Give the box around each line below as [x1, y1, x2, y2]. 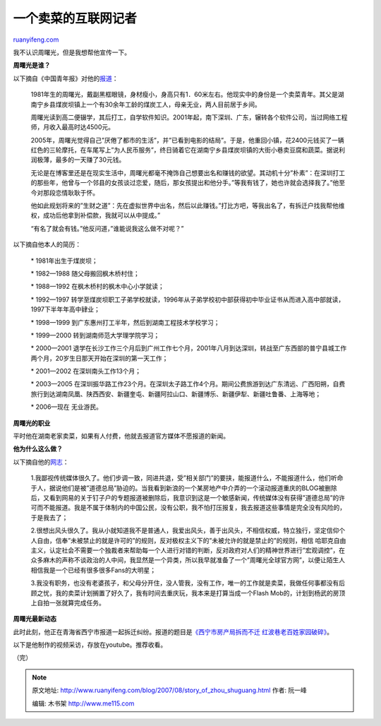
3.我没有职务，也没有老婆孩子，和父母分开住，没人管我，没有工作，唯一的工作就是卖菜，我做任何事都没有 [30, 579, 339, 588]
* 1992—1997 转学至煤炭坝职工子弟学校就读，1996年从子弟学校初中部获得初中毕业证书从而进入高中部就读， [30, 295, 345, 304]
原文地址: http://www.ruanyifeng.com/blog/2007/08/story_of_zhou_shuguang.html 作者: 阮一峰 [32, 686, 307, 695]
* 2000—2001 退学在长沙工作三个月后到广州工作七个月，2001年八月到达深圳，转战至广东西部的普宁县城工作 [30, 344, 347, 352]
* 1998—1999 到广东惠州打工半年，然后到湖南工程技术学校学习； [30, 318, 220, 326]
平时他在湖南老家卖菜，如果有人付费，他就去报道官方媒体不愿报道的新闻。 [13, 432, 229, 441]
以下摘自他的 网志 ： [13, 458, 69, 466]
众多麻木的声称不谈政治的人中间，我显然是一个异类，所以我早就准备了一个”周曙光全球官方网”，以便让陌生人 [30, 556, 346, 564]
